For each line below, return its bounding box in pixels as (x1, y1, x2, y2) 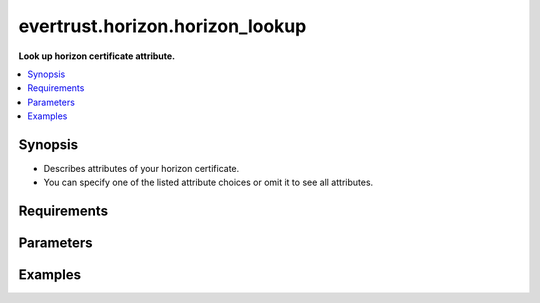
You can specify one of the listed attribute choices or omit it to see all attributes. (43, 176, 374, 189)
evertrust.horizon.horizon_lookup (18, 15, 307, 37)
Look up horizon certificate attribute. (18, 50, 176, 62)
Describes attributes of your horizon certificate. (43, 163, 240, 175)
